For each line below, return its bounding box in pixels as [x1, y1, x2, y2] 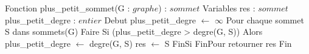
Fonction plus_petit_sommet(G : [5, 2, 130, 14]
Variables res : [203, 2, 255, 14]
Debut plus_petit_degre [104, 13, 196, 26]
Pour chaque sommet [226, 13, 304, 26]
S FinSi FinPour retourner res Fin [164, 37, 292, 49]
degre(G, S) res [89, 37, 146, 49]
